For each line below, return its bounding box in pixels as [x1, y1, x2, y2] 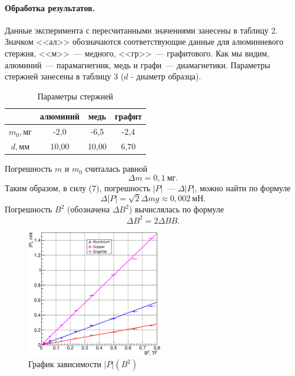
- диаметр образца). [131, 70, 201, 82]
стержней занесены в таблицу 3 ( [5, 70, 124, 82]
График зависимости [28, 358, 102, 370]
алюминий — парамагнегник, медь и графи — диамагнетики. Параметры [5, 58, 270, 71]
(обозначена [67, 203, 110, 215]
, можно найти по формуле [194, 181, 291, 194]
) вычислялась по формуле [128, 203, 224, 215]
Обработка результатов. [5, 1, 95, 14]
